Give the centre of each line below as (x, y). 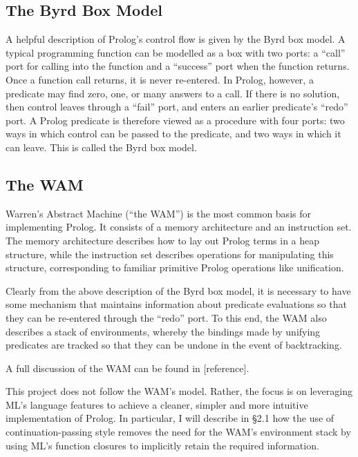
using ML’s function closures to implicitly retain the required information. (162, 445)
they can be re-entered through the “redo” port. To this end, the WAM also (166, 317)
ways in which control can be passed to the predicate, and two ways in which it (173, 134)
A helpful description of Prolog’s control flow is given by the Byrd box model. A (176, 39)
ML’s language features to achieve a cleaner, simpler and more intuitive (157, 404)
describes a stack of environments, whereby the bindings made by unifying (163, 331)
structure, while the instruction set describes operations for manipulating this (170, 254)
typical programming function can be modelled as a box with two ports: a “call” (176, 52)
